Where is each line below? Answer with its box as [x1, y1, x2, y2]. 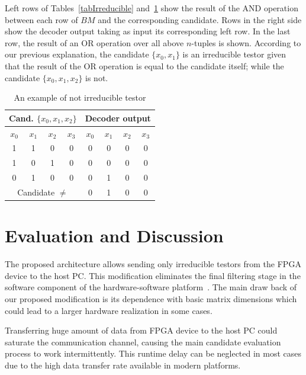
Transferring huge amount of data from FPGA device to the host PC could [5, 324, 278, 336]
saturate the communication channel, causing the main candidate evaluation [5, 335, 281, 348]
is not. [85, 71, 108, 84]
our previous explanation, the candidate [5, 48, 149, 60]
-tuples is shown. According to [191, 36, 301, 49]
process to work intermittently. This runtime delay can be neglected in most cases [5, 347, 302, 360]
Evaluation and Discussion [5, 223, 224, 248]
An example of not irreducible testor [14, 91, 146, 104]
